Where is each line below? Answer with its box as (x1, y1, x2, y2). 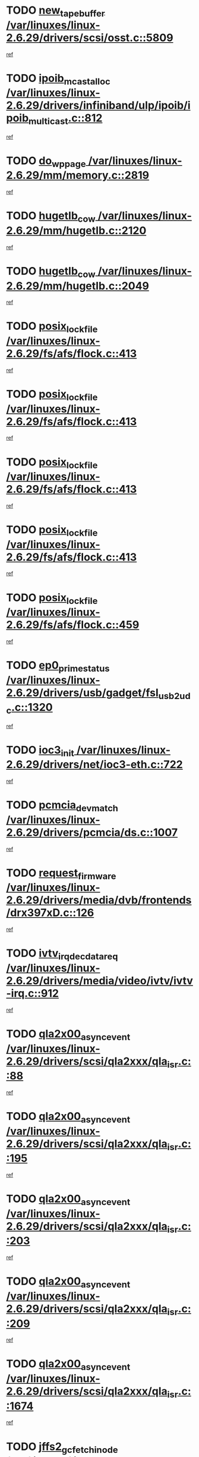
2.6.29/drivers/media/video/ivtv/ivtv (6, 974, 193, 987)
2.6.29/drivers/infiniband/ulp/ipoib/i (6, 99, 191, 112)
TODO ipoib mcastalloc (6, 71, 111, 87)
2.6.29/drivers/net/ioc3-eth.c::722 (6, 758, 183, 772)
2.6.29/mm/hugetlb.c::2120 (6, 224, 147, 237)
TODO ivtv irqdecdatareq (6, 946, 118, 962)
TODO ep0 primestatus (6, 659, 110, 674)
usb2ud (158, 690, 191, 701)
